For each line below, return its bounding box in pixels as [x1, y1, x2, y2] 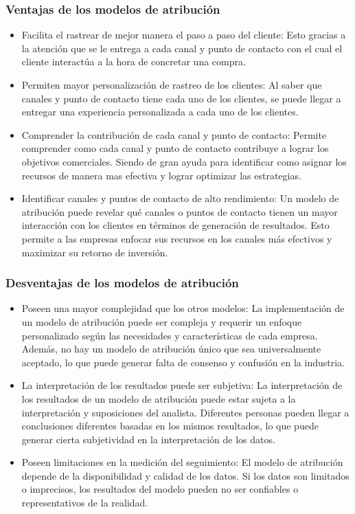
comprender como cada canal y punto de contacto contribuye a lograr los [21, 141, 329, 155]
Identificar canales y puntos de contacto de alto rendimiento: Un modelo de [21, 191, 339, 205]
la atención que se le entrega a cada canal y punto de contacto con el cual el [21, 41, 343, 55]
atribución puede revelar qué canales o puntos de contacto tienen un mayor [21, 204, 338, 219]
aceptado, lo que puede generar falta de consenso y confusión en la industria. [21, 355, 345, 369]
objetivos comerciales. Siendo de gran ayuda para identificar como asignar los [21, 154, 347, 168]
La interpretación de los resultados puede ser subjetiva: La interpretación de [21, 378, 343, 392]
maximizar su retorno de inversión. [21, 245, 168, 259]
